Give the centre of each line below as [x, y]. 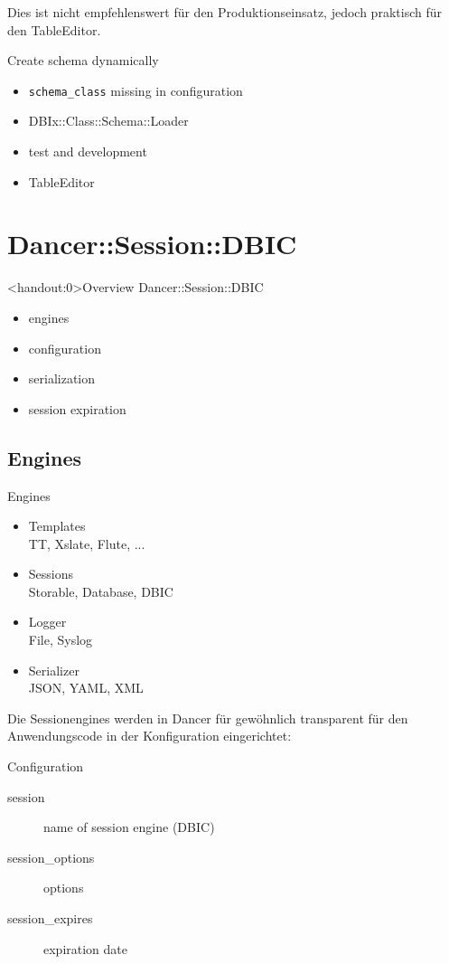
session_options [51, 857]
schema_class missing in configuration [136, 90]
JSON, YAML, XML [86, 688]
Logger [47, 622]
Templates [57, 526]
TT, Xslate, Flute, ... [87, 543]
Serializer [54, 670]
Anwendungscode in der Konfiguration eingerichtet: [150, 736]
